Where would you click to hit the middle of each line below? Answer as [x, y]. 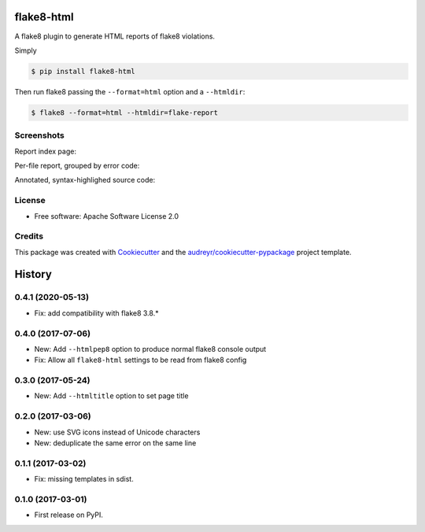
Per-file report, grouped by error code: [77, 165]
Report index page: [45, 151]
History [33, 274]
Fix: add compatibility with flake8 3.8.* [96, 313]
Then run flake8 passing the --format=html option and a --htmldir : [130, 91]
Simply [26, 50]
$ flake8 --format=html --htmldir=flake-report [124, 113]
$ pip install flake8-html [83, 71]
